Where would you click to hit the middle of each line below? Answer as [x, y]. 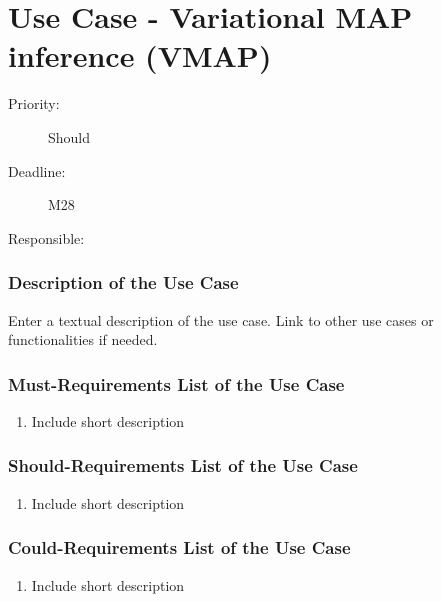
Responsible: [46, 237]
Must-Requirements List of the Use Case [176, 383]
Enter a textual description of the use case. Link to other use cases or [221, 319]
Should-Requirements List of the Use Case [183, 465]
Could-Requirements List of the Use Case [179, 547]
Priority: [34, 103]
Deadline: [37, 170]
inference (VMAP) [140, 55]
